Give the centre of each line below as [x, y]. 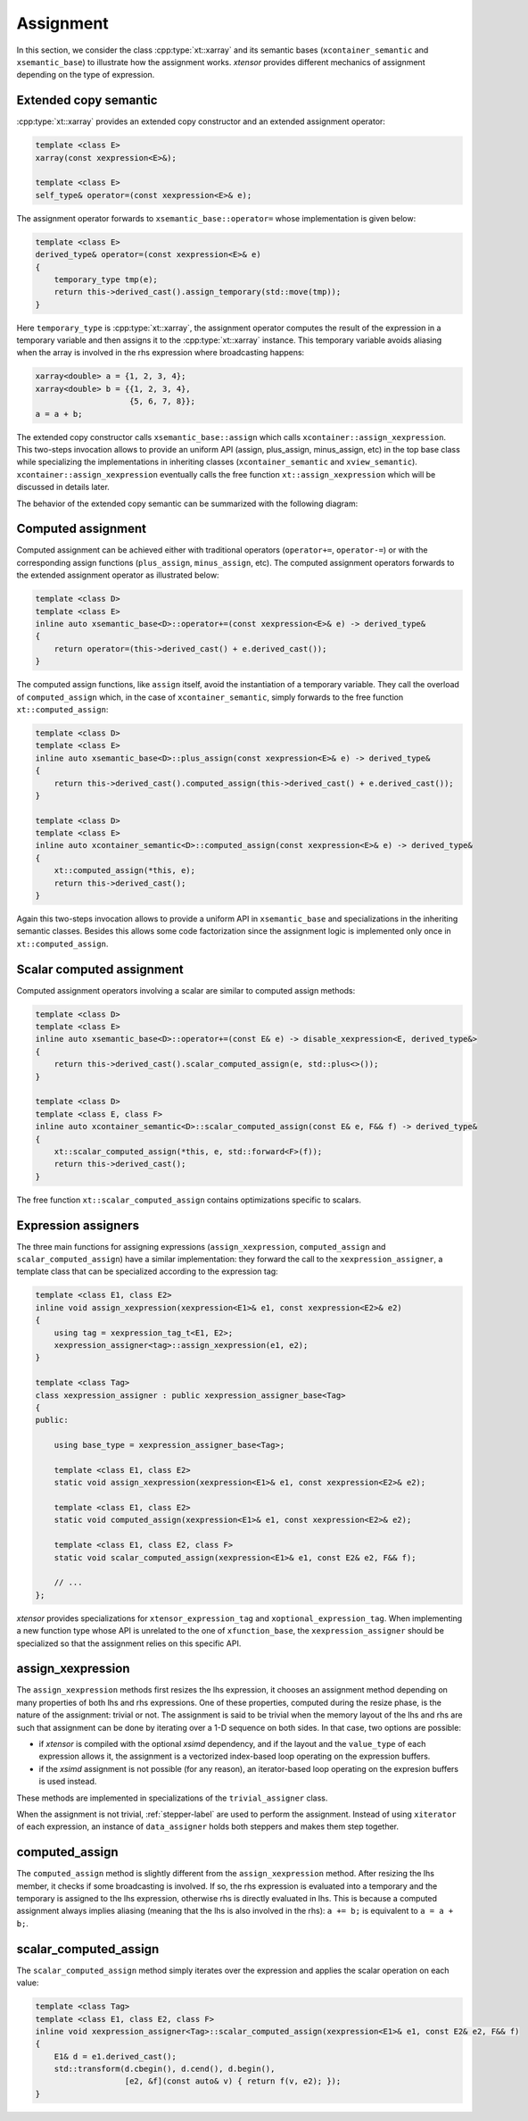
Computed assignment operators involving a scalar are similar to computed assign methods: [186, 990]
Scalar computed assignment [100, 969]
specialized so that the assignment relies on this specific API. [129, 1643]
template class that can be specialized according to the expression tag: [147, 1271]
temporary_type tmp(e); [106, 279]
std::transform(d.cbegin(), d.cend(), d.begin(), [165, 2069]
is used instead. [68, 1782]
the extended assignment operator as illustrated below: [118, 575]
